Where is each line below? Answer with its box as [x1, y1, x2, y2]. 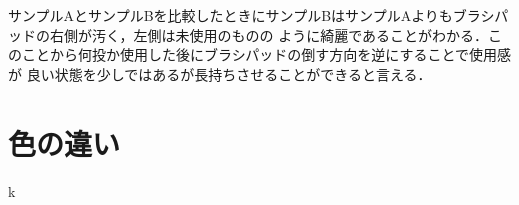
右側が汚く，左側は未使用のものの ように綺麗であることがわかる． [49, 24, 489, 45]
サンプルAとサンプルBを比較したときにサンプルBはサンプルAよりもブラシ [8, 5, 495, 25]
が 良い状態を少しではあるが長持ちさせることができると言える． [8, 63, 432, 84]
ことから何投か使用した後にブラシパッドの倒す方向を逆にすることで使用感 [21, 44, 512, 65]
